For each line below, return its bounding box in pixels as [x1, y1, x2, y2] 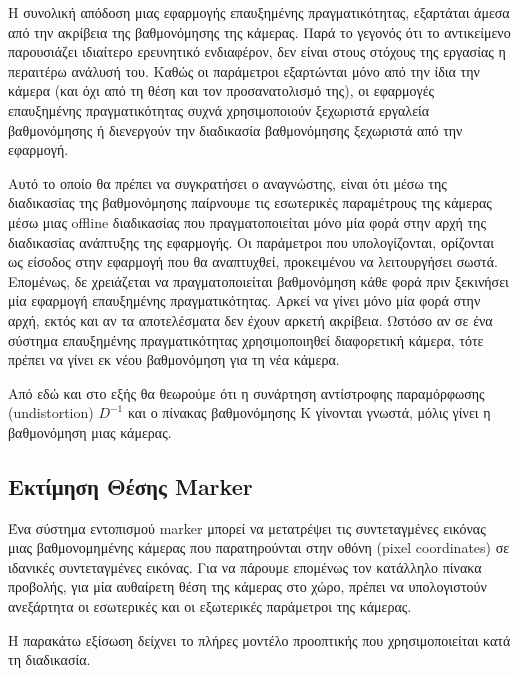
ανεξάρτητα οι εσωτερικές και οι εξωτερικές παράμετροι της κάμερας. [8, 596, 412, 617]
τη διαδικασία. [8, 649, 91, 670]
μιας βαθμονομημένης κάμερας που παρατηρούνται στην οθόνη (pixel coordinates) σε [8, 537, 510, 558]
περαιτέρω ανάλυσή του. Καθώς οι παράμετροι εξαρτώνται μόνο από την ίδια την [8, 60, 480, 81]
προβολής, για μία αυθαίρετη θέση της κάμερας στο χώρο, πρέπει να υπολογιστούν [8, 576, 487, 597]
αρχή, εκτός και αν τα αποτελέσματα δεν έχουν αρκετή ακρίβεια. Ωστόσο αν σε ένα [8, 309, 493, 330]
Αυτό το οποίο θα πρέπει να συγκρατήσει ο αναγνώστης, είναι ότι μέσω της [8, 172, 447, 193]
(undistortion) [8, 402, 94, 423]
